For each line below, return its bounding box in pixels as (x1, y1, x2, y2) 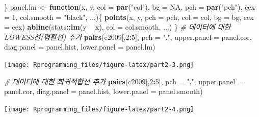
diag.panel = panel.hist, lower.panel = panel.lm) (4, 41, 156, 52)
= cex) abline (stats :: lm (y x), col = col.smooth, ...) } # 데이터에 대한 (4, 21, 231, 32)
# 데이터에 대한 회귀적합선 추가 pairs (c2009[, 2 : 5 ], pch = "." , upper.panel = (4, 76, 243, 86)
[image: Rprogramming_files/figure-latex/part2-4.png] (4, 105, 194, 113)
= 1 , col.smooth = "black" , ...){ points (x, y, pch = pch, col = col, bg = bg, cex (4, 11, 254, 22)
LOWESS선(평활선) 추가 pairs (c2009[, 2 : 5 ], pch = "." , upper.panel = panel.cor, (4, 31, 252, 42)
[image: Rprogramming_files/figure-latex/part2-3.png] (4, 61, 194, 68)
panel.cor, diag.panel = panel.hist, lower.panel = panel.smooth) (4, 86, 203, 97)
